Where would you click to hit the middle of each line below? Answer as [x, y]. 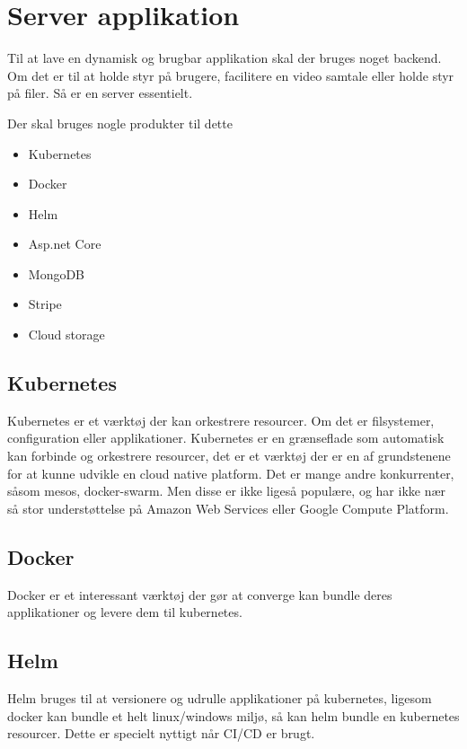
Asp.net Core [65, 244]
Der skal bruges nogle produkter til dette [120, 123]
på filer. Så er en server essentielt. [100, 93]
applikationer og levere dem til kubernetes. [125, 612]
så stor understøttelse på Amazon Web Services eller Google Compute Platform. [228, 508]
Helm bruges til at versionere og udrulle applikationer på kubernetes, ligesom [220, 698]
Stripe [45, 304]
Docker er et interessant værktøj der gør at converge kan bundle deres [200, 594]
